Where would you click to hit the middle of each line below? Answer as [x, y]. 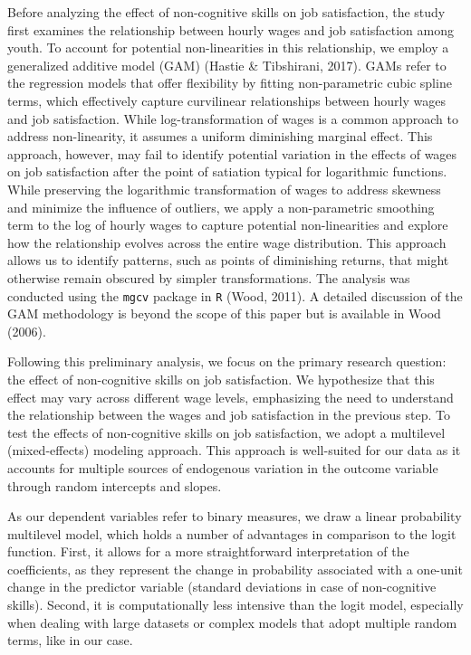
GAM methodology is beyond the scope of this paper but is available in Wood [224, 313]
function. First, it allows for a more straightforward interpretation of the [208, 551]
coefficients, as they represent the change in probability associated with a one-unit [235, 569]
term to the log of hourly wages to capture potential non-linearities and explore [228, 225]
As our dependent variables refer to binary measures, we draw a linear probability [235, 516]
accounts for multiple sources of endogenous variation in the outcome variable [223, 467]
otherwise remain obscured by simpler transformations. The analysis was [209, 277]
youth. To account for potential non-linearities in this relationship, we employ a [228, 47]
